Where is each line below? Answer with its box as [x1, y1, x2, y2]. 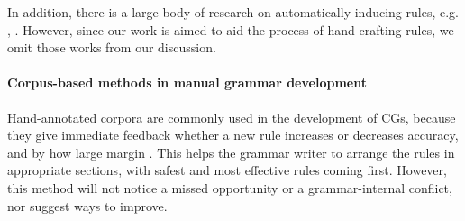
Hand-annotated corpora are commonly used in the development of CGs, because [7, 107, 456, 126]
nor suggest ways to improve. [7, 196, 168, 215]
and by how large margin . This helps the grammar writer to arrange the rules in [7, 143, 455, 161]
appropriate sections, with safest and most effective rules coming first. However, [7, 161, 447, 180]
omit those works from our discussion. [7, 38, 216, 57]
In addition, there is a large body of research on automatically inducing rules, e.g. [7, 3, 459, 21]
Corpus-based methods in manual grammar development [7, 73, 367, 92]
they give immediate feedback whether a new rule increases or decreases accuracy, [7, 125, 459, 144]
